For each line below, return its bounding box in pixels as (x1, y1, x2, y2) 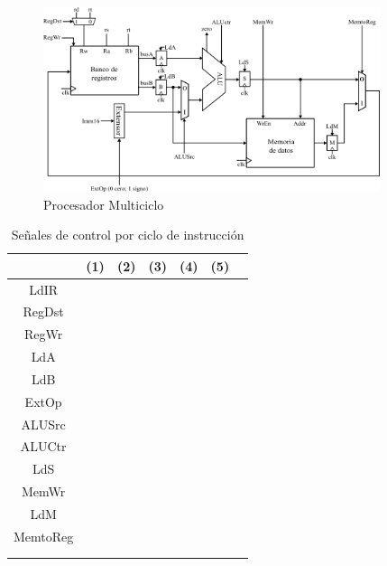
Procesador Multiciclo (43, 194, 164, 213)
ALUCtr (20, 437, 67, 456)
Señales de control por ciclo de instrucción (11, 225, 244, 244)
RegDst (23, 302, 64, 321)
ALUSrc (21, 414, 66, 433)
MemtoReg (14, 526, 74, 545)
